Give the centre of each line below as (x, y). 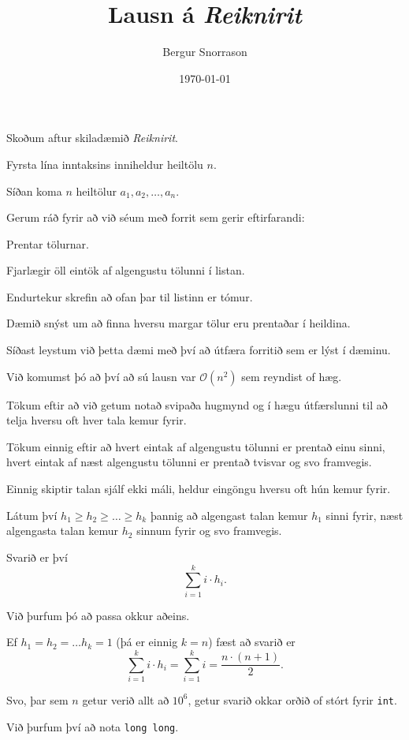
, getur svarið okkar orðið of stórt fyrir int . (292, 699)
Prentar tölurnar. (48, 243)
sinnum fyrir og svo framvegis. (209, 531)
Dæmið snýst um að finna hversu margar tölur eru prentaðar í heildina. (178, 323)
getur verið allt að (126, 699)
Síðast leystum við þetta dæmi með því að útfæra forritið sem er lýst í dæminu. (199, 350)
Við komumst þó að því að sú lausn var (101, 376)
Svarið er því (37, 557)
